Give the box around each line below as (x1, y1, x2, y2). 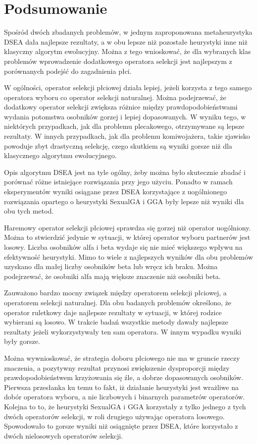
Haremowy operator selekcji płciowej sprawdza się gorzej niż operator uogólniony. (4, 222, 251, 232)
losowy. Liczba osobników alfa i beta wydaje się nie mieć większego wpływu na (4, 242, 243, 252)
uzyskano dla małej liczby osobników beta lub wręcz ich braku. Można (4, 261, 218, 272)
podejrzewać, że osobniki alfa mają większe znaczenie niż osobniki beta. (4, 271, 221, 281)
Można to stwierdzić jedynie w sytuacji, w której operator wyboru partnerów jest (4, 232, 251, 242)
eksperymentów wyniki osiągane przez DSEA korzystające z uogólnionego (4, 186, 227, 197)
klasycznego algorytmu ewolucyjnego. (4, 150, 117, 161)
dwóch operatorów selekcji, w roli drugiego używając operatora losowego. (4, 411, 225, 421)
